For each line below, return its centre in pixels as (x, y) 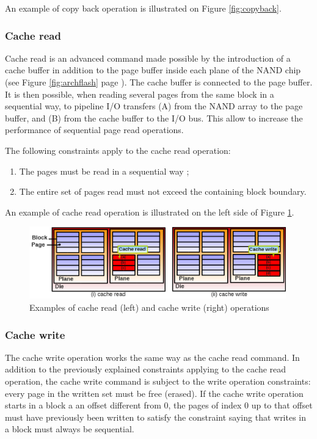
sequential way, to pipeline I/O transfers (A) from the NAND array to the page (154, 106)
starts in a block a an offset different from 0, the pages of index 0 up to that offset (159, 405)
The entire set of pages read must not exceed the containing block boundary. (163, 191)
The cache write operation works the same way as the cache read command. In (152, 357)
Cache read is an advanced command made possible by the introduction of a (148, 58)
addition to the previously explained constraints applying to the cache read (146, 369)
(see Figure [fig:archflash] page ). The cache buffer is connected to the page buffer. (159, 82)
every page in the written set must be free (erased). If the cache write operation (154, 393)
